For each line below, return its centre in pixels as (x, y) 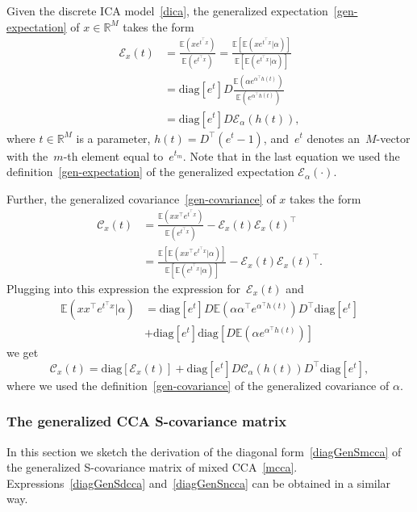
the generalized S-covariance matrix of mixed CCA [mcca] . (152, 467)
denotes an (333, 138)
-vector (393, 138)
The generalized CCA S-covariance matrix (147, 421)
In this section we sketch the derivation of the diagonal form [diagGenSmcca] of (204, 451)
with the (27, 155)
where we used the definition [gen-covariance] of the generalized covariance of (198, 385)
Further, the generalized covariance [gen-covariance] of (141, 198)
